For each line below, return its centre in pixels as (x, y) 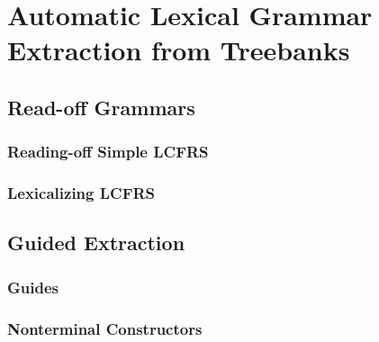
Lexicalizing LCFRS (81, 193)
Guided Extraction (96, 243)
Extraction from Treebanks (179, 50)
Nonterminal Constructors (105, 328)
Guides (33, 287)
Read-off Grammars (101, 107)
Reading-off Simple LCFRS (108, 152)
